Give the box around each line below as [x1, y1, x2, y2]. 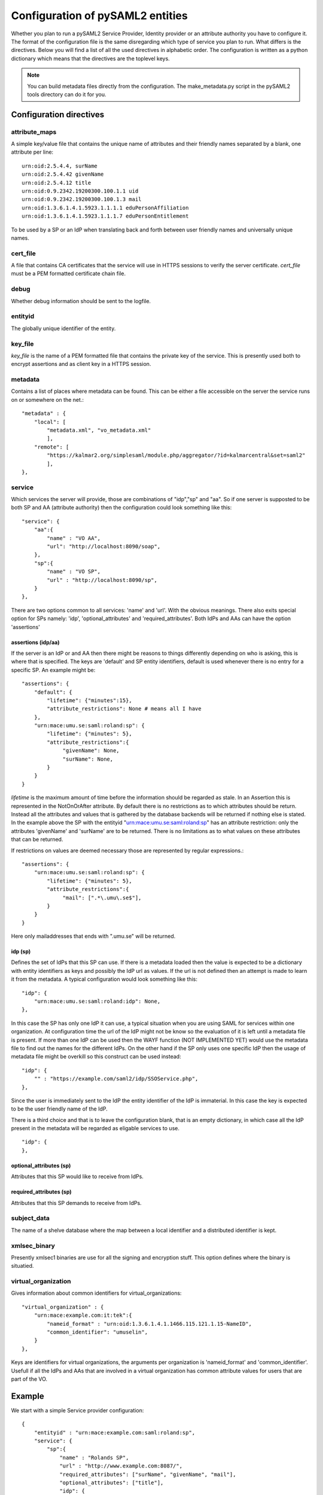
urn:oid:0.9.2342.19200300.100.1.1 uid [22, 188, 139, 194]
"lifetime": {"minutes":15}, [47, 697, 133, 704]
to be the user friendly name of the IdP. [11, 1105, 108, 1112]
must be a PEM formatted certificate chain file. [11, 270, 126, 277]
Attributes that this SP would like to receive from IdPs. [11, 1173, 144, 1180]
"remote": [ [33, 443, 69, 450]
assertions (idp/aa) [11, 639, 60, 646]
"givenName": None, [62, 747, 120, 754]
